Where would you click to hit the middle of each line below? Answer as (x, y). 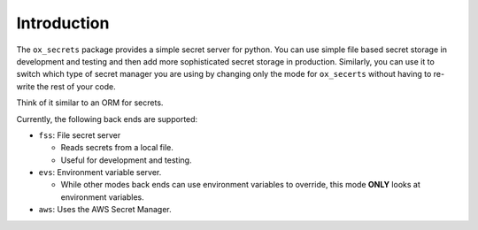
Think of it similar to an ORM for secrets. (90, 103)
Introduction (63, 23)
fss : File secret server (80, 135)
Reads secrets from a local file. (117, 148)
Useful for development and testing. (126, 160)
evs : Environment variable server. (100, 172)
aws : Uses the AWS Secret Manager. (105, 210)
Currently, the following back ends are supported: (107, 119)
